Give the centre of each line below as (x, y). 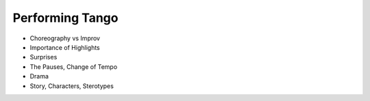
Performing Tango (65, 18)
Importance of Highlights (65, 47)
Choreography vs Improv (65, 38)
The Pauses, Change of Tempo (74, 67)
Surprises (44, 57)
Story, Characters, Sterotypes (72, 86)
